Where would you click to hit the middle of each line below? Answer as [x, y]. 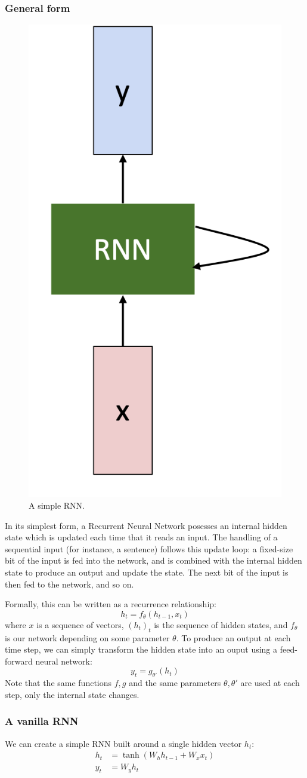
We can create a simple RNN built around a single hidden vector [123, 743]
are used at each [270, 683]
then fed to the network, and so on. [69, 584]
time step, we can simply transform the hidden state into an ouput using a [141, 649]
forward [19, 661]
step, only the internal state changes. [72, 694]
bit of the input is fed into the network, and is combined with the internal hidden [153, 560]
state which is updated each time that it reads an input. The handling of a [141, 537]
